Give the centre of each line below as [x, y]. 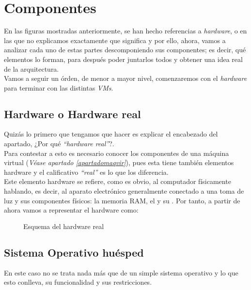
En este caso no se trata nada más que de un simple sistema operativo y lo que [121, 272]
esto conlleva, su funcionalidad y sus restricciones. [78, 282]
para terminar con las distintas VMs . [59, 87]
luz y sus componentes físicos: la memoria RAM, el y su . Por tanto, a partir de [122, 200]
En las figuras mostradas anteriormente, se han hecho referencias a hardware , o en [125, 31]
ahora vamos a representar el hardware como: [71, 210]
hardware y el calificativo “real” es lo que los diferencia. [86, 172]
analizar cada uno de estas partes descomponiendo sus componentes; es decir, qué [125, 50]
